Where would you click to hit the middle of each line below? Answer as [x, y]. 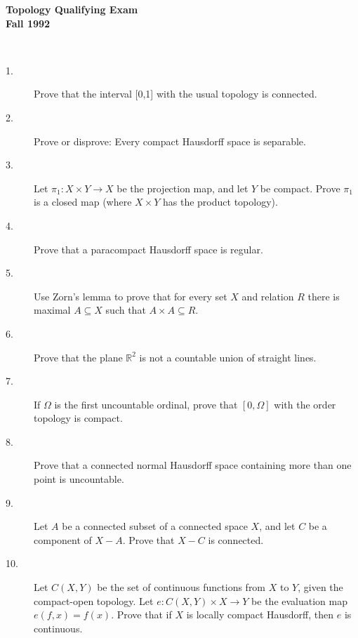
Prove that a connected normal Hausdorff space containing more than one [193, 465]
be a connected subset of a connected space [155, 526]
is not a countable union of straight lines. [228, 357]
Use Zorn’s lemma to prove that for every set [131, 296]
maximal [52, 310]
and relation [268, 296]
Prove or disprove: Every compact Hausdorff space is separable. [170, 141]
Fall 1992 [28, 23]
